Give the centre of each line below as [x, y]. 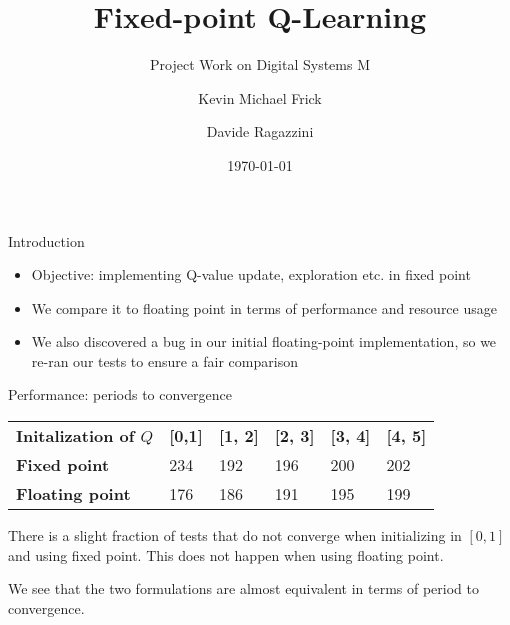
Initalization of [75, 436]
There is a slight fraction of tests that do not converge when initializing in [235, 535]
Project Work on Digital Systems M [260, 64]
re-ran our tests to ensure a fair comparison [164, 360]
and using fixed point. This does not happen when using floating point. [226, 554]
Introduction [46, 240]
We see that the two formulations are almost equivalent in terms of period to [243, 588]
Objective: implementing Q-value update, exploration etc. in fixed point [251, 274]
